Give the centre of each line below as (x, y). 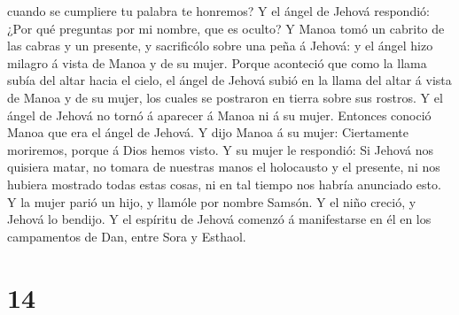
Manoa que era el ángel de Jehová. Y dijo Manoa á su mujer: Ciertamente (208, 132)
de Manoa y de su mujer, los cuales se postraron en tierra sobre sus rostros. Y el (225, 97)
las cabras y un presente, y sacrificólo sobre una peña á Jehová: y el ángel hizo (220, 46)
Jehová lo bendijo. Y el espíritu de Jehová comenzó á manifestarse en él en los (219, 219)
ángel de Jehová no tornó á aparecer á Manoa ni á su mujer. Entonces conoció (219, 115)
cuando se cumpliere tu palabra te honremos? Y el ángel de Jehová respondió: (218, 11)
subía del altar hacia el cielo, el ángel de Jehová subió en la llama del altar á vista (229, 80)
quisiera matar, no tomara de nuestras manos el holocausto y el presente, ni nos (224, 167)
